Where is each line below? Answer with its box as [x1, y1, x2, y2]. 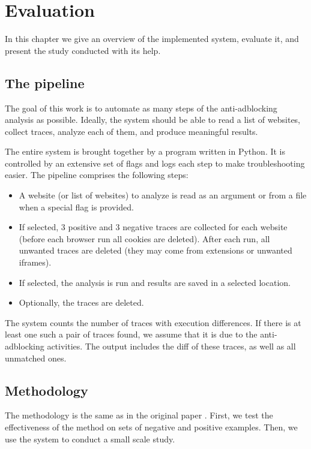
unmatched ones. [5, 351, 67, 364]
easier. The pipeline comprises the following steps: [5, 168, 189, 181]
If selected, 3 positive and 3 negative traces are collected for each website [19, 221, 288, 233]
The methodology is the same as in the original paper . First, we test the [5, 409, 273, 421]
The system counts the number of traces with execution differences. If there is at [5, 316, 301, 329]
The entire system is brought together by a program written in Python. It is [5, 145, 286, 158]
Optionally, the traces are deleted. [19, 296, 144, 309]
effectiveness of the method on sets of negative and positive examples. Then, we [5, 421, 298, 433]
